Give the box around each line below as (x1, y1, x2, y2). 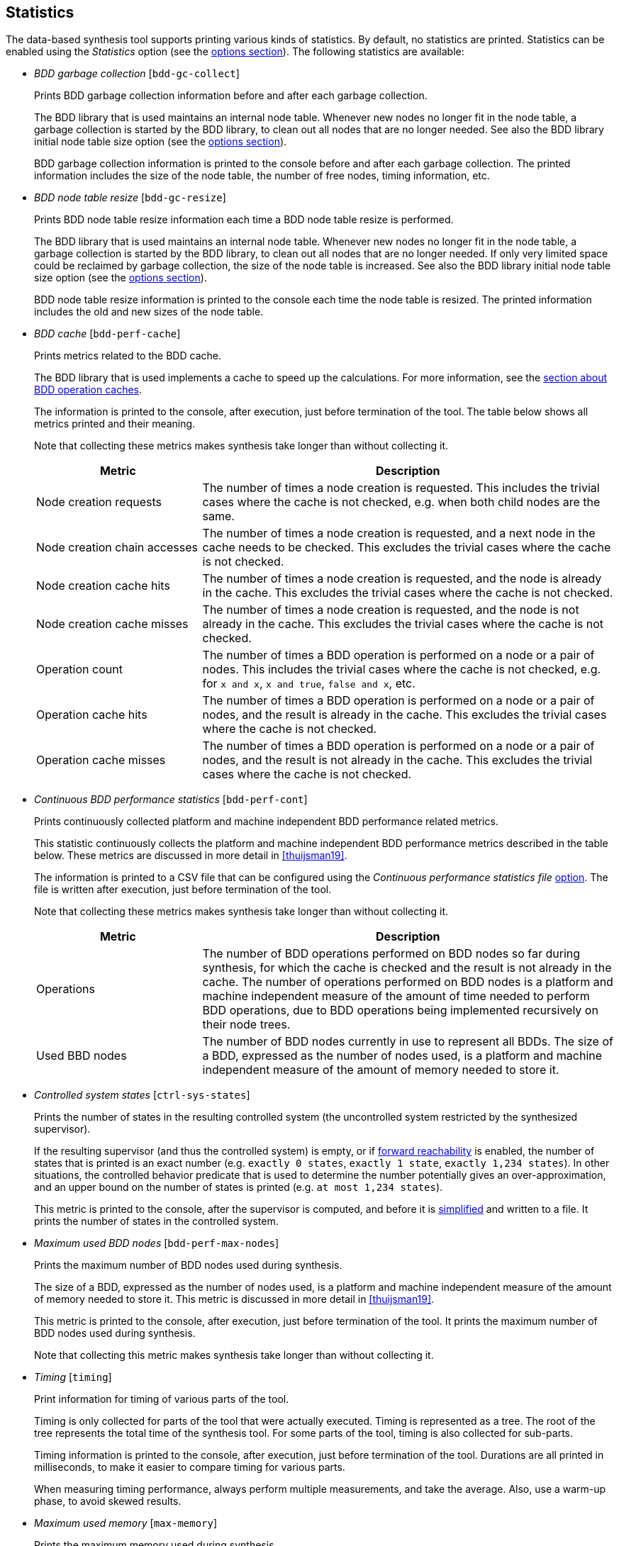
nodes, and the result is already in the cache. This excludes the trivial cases (202, 707, 607, 722)
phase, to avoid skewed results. (34, 1495, 182, 1508)
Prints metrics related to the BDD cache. (34, 349, 221, 362)
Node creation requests (36, 495, 162, 510)
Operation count (36, 662, 123, 677)
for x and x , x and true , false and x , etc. (202, 676, 416, 691)
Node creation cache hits (36, 578, 170, 593)
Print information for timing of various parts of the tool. (34, 1393, 289, 1406)
